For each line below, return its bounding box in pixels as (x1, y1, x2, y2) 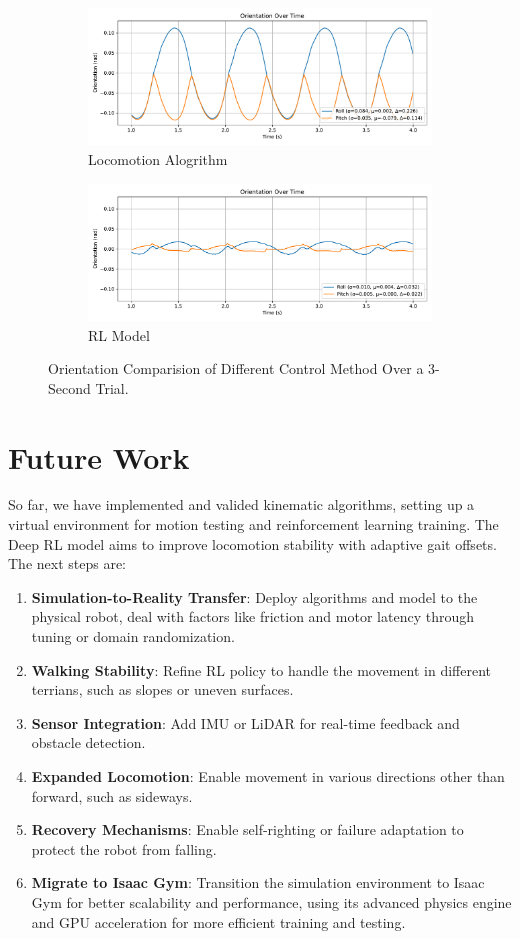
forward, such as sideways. (31, 785, 193, 806)
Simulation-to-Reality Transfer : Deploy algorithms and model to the (31, 586, 478, 607)
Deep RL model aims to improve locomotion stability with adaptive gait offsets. (8, 533, 497, 554)
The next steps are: (8, 553, 127, 574)
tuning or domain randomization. (31, 626, 235, 647)
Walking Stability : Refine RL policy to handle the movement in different (31, 659, 492, 680)
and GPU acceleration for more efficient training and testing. (31, 911, 406, 932)
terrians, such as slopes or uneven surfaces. (31, 679, 294, 700)
